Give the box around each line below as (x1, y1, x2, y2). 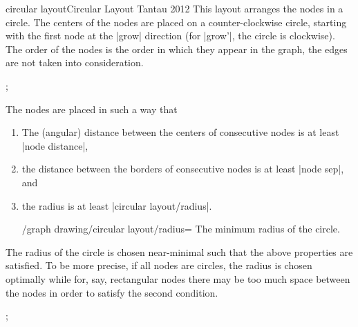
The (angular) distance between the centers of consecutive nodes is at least (21, 125, 339, 139)
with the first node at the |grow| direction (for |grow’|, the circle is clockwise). (6, 28, 335, 43)
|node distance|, (21, 138, 88, 152)
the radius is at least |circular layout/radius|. (21, 198, 212, 212)
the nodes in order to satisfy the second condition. (6, 285, 218, 299)
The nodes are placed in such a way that (6, 101, 178, 116)
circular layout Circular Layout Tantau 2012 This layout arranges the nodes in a (6, 1, 343, 15)
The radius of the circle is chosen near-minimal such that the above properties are (6, 244, 353, 259)
